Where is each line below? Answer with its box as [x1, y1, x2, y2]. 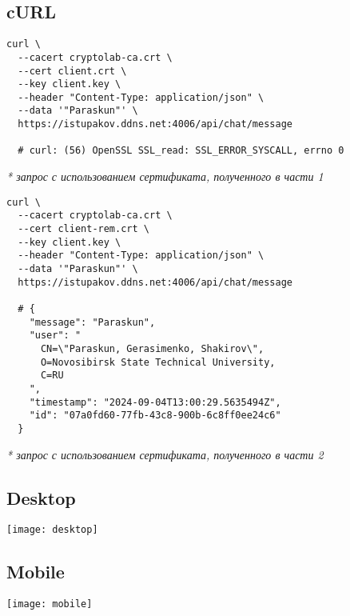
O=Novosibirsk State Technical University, [40, 356, 276, 368]
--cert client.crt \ [18, 65, 127, 77]
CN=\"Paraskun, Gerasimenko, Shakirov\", [40, 342, 264, 354]
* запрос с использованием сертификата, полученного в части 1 [6, 168, 324, 185]
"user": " [29, 330, 82, 342]
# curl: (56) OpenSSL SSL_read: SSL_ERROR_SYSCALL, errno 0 [18, 145, 344, 157]
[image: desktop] [6, 524, 98, 536]
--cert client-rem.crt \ [18, 223, 149, 235]
